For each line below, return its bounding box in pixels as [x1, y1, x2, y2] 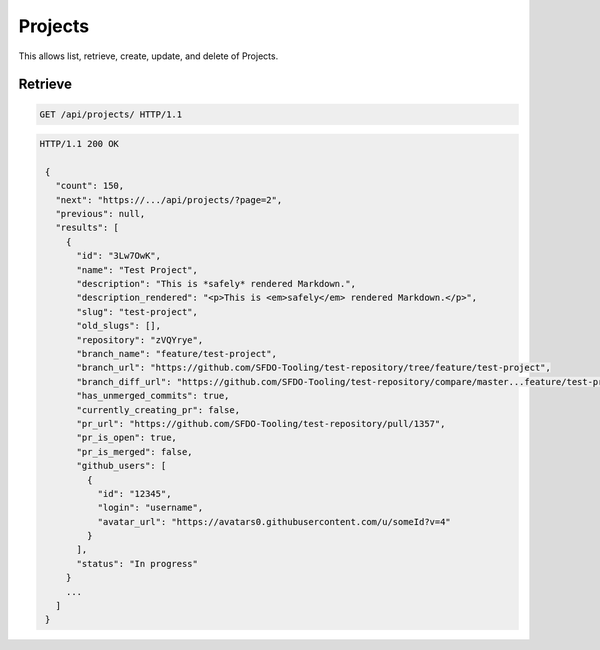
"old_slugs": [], [76, 320, 162, 332]
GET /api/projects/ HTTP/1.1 [39, 108, 183, 120]
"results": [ [55, 222, 120, 234]
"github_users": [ [76, 460, 167, 472]
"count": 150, [55, 180, 125, 192]
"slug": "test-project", [76, 306, 199, 317]
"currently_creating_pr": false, [76, 404, 240, 415]
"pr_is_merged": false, [76, 446, 194, 457]
